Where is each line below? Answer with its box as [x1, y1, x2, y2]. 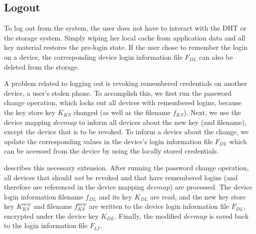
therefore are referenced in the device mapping [4, 182, 145, 192]
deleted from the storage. [4, 61, 79, 72]
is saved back [209, 210, 249, 221]
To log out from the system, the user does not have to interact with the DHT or [4, 23, 247, 33]
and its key [99, 191, 132, 201]
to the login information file [4, 220, 88, 231]
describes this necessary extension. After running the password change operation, [4, 162, 249, 172]
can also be [199, 51, 233, 62]
